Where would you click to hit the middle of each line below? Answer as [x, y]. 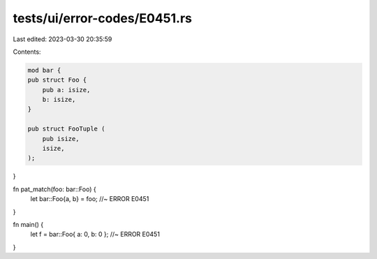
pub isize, [61, 139]
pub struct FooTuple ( [66, 129]
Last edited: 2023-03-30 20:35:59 [62, 39]
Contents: [27, 52]
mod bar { [44, 70]
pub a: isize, [66, 90]
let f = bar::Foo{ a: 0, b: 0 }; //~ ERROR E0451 [95, 235]
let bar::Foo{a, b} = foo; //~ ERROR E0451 [90, 199]
